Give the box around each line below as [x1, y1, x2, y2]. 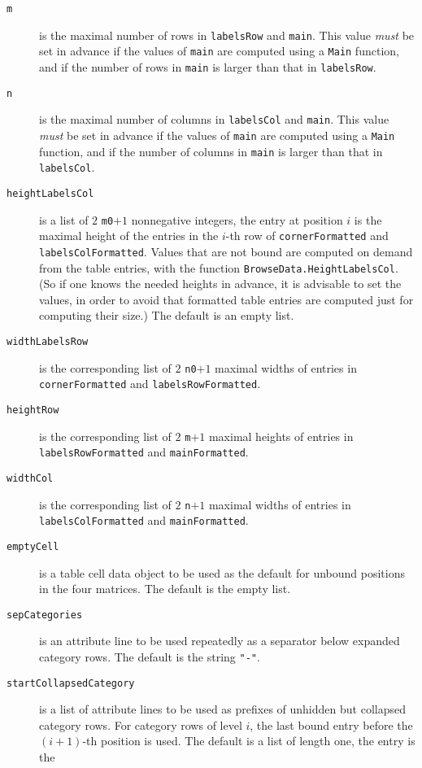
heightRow [7, 404, 59, 416]
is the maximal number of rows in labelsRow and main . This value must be [39, 26, 415, 43]
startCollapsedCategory [7, 677, 135, 689]
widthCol [7, 472, 54, 484]
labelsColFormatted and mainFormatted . [39, 512, 249, 529]
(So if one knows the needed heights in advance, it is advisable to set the [39, 275, 402, 292]
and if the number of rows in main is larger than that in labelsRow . [39, 58, 376, 75]
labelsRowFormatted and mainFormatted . [39, 443, 249, 460]
